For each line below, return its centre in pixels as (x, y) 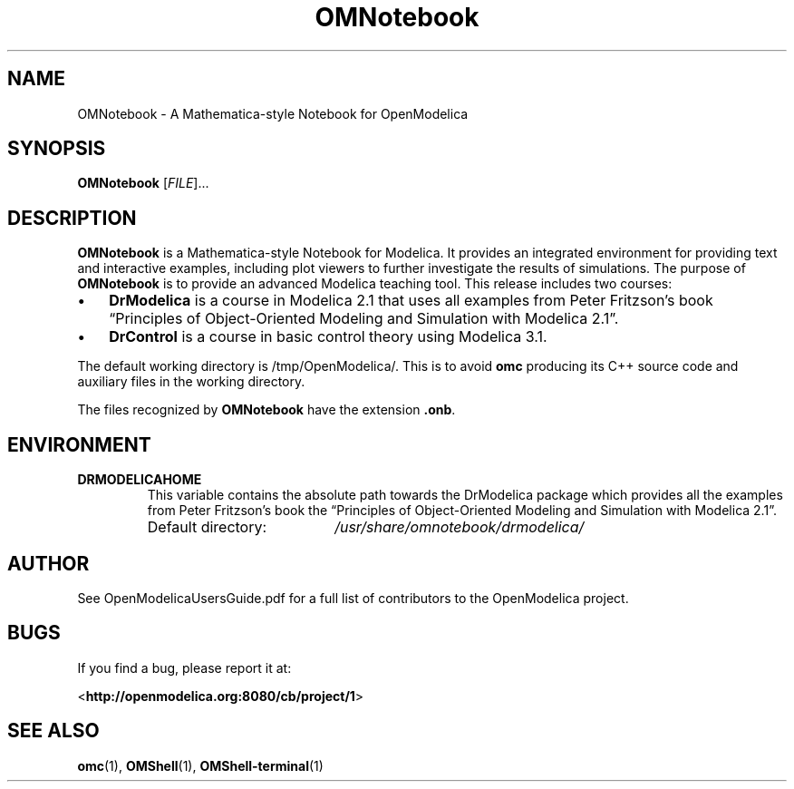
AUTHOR (48, 563)
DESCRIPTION (72, 218)
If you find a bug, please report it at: (184, 667)
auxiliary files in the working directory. (191, 382)
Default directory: (207, 527)
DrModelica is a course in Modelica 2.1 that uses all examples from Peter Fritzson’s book (411, 301)
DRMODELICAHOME (140, 480)
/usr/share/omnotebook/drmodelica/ (460, 527)
